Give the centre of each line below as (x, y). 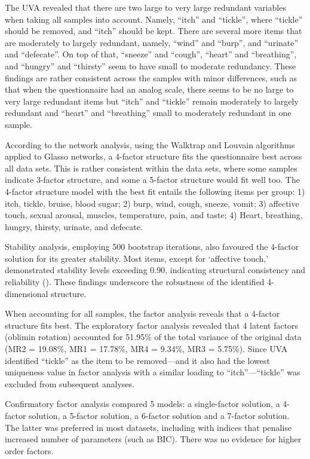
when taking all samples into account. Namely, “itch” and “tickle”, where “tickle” (154, 19)
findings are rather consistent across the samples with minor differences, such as (151, 77)
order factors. (29, 450)
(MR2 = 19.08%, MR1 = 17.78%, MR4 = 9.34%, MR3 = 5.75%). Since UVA (146, 349)
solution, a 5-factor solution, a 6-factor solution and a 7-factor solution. (159, 415)
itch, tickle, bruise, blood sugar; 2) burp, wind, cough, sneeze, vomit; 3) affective (152, 203)
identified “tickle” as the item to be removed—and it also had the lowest (137, 360)
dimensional (27, 293)
